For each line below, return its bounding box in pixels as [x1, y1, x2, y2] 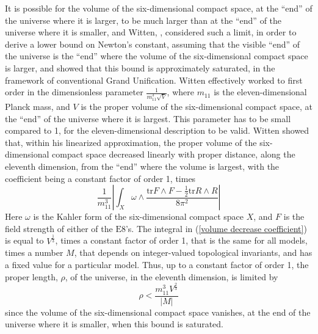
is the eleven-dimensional [214, 85, 307, 98]
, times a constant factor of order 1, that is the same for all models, [55, 234, 308, 247]
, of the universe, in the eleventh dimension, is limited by [65, 270, 278, 283]
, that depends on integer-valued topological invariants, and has [74, 246, 313, 259]
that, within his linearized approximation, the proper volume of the [5, 136, 257, 148]
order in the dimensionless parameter [5, 85, 143, 98]
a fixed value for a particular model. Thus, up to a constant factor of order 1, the [5, 258, 309, 270]
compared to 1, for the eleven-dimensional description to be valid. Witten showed [5, 124, 309, 137]
